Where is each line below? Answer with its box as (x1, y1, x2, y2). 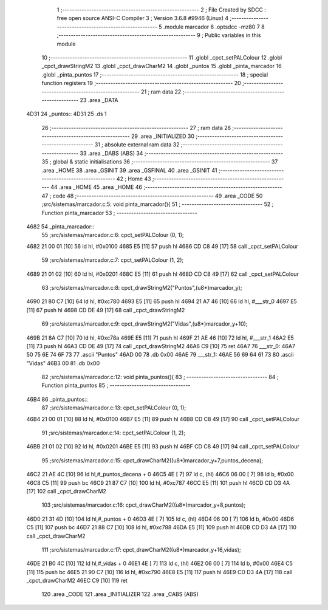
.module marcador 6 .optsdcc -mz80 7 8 (163, 23, 265, 30)
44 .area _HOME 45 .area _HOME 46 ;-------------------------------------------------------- (50, 183, 282, 191)
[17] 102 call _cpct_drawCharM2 (26, 487, 106, 495)
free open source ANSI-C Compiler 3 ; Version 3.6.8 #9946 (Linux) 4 (56, 15, 229, 22)
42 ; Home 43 (116, 175, 151, 182)
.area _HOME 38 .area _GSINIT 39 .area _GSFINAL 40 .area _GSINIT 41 (41, 166, 217, 174)
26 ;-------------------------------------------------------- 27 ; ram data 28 (41, 124, 231, 131)
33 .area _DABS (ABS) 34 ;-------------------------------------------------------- (80, 149, 284, 157)
